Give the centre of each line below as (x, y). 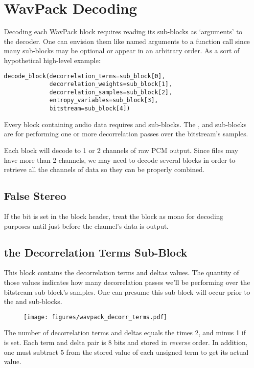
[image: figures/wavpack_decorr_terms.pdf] (95, 317)
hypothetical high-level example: (52, 60)
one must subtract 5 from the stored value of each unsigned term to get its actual (126, 352)
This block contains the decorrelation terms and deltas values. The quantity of (122, 272)
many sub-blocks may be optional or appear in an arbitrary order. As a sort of (122, 51)
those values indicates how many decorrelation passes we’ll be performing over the (127, 282)
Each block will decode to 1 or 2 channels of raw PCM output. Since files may (121, 150)
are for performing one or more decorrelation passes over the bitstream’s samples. (126, 134)
